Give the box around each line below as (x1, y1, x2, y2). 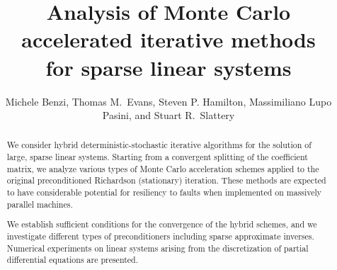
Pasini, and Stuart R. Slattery (102, 108, 235, 123)
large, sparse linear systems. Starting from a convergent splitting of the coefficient (6, 151, 308, 163)
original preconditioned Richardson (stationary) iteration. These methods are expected (6, 174, 326, 186)
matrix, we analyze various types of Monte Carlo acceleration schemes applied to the (6, 162, 319, 174)
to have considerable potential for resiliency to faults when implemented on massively (6, 186, 322, 198)
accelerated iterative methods (21, 25, 316, 54)
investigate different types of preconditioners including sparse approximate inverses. (6, 230, 314, 242)
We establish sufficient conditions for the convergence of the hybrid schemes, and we (6, 218, 317, 230)
